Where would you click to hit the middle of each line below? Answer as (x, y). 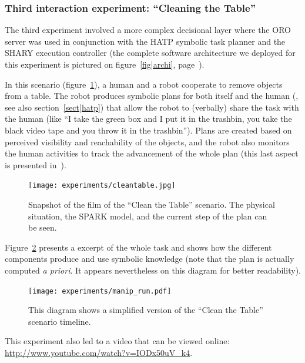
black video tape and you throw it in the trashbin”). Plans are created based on (148, 130)
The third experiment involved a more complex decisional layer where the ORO (148, 30)
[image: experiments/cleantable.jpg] (102, 186)
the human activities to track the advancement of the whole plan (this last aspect (152, 153)
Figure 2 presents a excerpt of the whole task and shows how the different (138, 247)
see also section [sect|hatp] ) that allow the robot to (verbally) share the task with (152, 107)
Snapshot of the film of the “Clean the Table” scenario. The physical (152, 204)
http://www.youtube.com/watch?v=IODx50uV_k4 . (99, 352)
